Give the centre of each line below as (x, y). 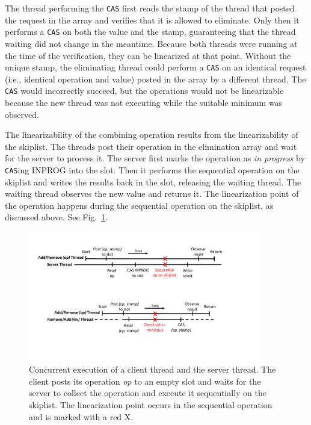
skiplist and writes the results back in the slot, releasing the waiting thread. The (153, 181)
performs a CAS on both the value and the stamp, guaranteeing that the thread (150, 32)
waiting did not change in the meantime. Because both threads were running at (151, 43)
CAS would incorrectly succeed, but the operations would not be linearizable (144, 91)
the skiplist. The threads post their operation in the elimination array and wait (151, 146)
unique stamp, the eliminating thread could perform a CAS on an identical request (155, 67)
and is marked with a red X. (81, 416)
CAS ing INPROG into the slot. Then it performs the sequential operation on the (152, 169)
